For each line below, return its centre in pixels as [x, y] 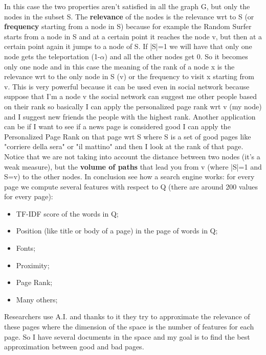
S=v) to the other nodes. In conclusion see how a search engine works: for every [129, 176]
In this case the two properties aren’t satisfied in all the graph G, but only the [127, 6]
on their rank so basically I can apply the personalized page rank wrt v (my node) [133, 106]
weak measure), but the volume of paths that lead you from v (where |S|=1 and [133, 166]
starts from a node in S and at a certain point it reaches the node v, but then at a [133, 36]
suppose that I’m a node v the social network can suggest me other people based [130, 96]
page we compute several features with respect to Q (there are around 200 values [131, 186]
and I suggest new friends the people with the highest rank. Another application [130, 116]
